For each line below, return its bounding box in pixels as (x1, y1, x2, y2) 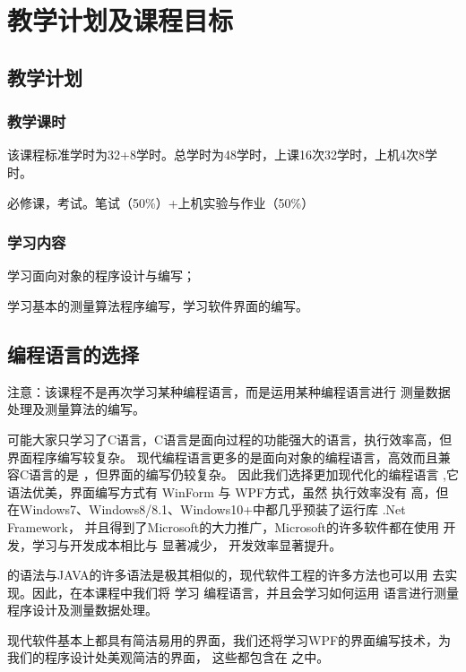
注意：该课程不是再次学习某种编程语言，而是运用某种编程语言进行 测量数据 (7, 382, 451, 401)
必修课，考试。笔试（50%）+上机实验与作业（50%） (7, 193, 315, 211)
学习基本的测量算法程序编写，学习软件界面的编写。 (7, 296, 308, 314)
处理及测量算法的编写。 (7, 400, 145, 418)
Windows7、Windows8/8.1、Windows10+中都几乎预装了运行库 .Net (19, 500, 406, 519)
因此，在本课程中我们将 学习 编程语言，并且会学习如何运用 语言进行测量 (31, 582, 459, 601)
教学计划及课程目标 (7, 2, 234, 39)
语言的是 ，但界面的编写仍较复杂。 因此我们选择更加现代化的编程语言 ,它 (29, 465, 459, 484)
